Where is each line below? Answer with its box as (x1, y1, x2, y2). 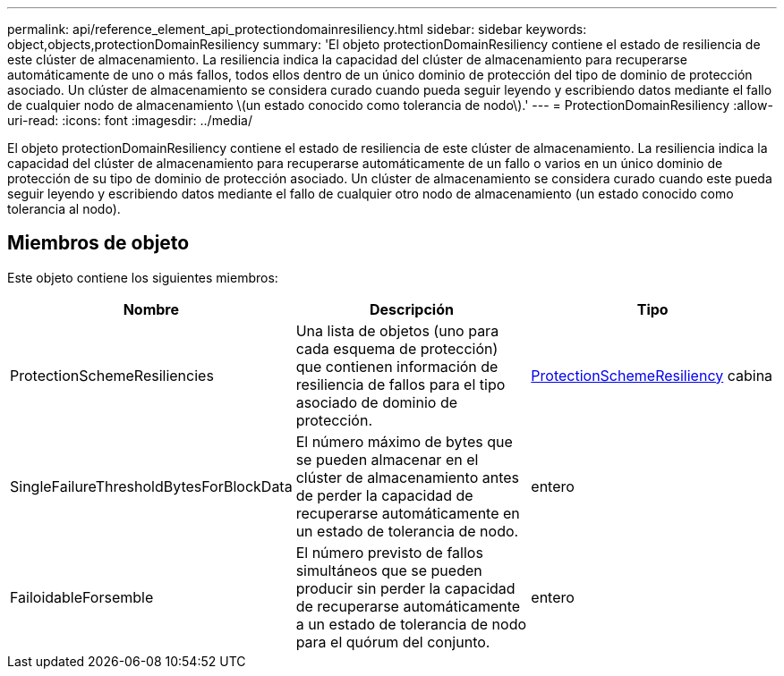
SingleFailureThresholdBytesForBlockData (10, 477, 293, 495)
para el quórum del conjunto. (295, 632, 490, 651)
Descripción (369, 300, 454, 318)
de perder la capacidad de (295, 486, 473, 504)
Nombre (123, 300, 179, 318)
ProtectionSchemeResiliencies (10, 366, 214, 384)
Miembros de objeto (7, 232, 190, 255)
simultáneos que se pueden (295, 561, 482, 579)
